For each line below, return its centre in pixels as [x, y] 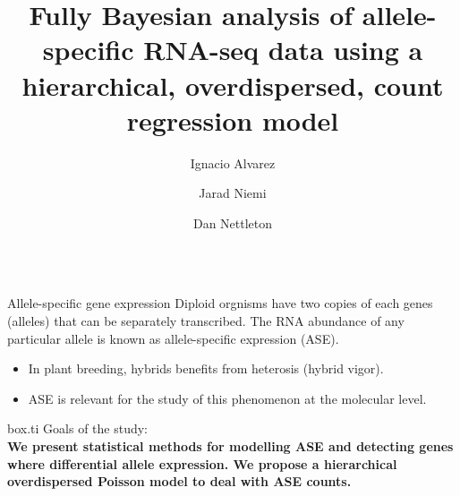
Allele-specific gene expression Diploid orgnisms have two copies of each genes [220, 303]
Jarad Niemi [233, 193]
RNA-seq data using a [283, 50]
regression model [233, 120]
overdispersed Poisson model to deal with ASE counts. [179, 481]
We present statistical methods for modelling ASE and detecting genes [230, 446]
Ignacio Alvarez [233, 162]
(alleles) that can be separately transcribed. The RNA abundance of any [206, 321]
